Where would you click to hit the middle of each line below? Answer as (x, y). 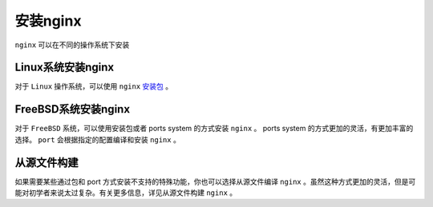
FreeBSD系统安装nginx (73, 109)
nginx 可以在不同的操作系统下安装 (72, 45)
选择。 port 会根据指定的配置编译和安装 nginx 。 (97, 139)
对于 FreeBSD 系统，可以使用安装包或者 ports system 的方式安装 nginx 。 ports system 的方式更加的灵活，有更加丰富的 (214, 129)
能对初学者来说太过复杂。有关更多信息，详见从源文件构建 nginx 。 (126, 193)
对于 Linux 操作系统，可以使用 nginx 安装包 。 (93, 86)
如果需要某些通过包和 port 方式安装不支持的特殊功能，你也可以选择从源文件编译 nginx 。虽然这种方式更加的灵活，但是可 (215, 181)
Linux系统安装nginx (65, 68)
